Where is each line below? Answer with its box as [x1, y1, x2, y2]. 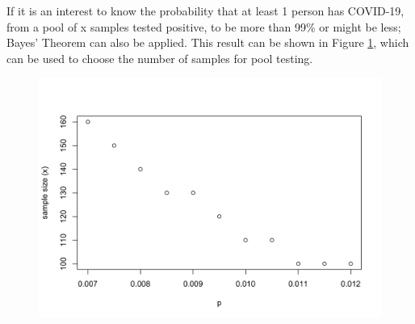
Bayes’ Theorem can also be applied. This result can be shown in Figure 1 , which [6, 34, 409, 51]
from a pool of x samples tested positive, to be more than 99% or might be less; [6, 18, 401, 35]
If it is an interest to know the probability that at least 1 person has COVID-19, [6, 2, 405, 19]
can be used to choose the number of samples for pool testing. [6, 49, 313, 66]
